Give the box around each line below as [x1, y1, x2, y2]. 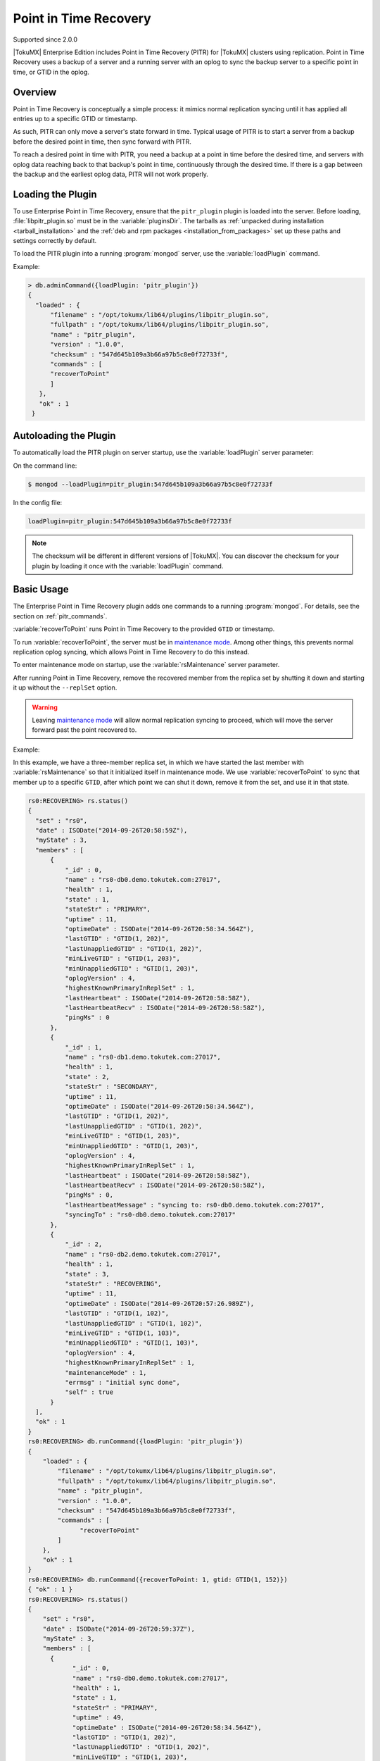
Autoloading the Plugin [13, 430, 116, 442]
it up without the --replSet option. [13, 683, 118, 692]
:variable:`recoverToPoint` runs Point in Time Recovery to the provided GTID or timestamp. [13, 625, 275, 633]
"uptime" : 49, [72, 1714, 125, 1722]
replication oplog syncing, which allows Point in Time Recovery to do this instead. [13, 647, 250, 656]
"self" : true [64, 1388, 114, 1396]
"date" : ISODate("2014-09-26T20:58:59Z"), [35, 826, 188, 835]
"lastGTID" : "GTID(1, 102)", [64, 1309, 169, 1317]
